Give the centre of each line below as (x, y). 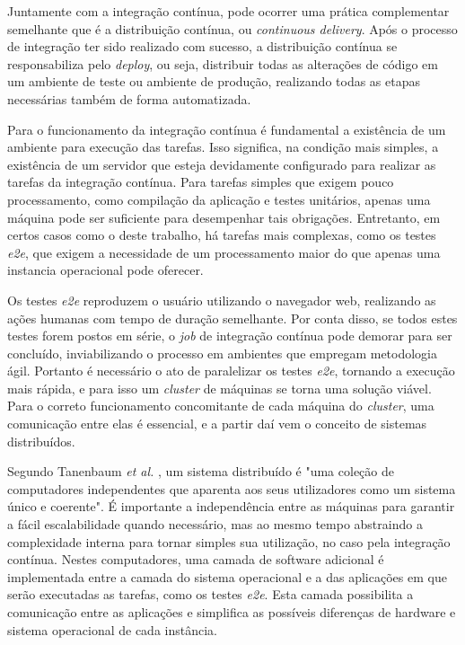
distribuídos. (41, 441)
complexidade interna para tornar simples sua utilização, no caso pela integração (229, 541)
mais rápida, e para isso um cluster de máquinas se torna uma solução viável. (219, 388)
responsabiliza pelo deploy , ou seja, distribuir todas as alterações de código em (223, 63)
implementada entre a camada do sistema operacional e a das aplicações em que (227, 576)
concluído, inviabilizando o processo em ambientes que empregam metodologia (223, 353)
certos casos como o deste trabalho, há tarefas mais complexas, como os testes (222, 235)
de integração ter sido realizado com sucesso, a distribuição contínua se (202, 46)
